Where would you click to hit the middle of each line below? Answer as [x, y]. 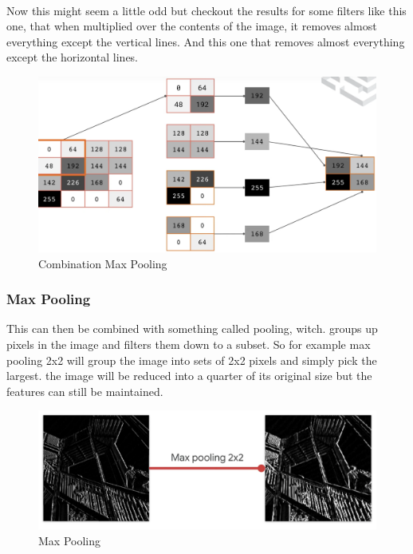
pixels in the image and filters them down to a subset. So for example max [189, 344]
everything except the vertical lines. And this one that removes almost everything [206, 41]
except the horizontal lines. [73, 57]
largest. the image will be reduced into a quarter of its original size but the [189, 376]
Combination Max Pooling [103, 263]
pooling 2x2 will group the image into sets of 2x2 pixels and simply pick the [192, 360]
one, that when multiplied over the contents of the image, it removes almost [192, 26]
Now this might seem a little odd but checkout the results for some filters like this [206, 10]
